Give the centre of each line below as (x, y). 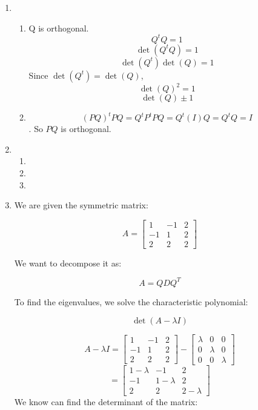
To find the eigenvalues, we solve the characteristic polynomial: (131, 301)
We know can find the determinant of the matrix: (106, 401)
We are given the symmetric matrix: (81, 205)
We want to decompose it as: (68, 263)
